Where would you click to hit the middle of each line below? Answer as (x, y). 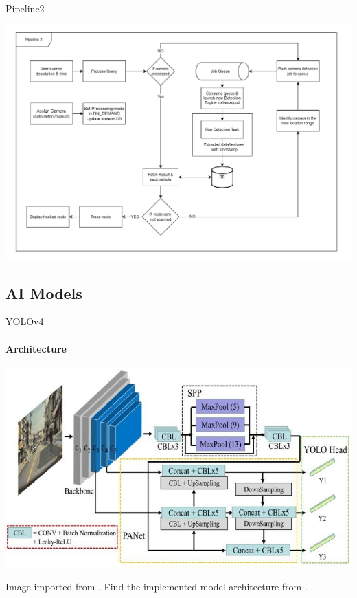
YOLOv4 (25, 321)
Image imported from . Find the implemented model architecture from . (157, 586)
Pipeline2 (25, 8)
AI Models (44, 292)
